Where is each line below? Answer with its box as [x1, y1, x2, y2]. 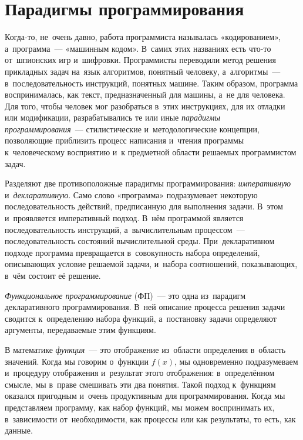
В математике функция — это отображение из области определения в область [5, 343, 286, 355]
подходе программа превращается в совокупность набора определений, [5, 246, 260, 258]
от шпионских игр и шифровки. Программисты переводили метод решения [5, 54, 277, 66]
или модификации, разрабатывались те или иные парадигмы [5, 111, 220, 124]
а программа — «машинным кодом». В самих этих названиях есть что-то [5, 42, 271, 54]
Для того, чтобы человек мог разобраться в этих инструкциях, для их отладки [5, 99, 285, 112]
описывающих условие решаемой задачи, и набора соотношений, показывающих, [5, 258, 298, 270]
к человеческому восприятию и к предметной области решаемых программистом [5, 146, 297, 158]
